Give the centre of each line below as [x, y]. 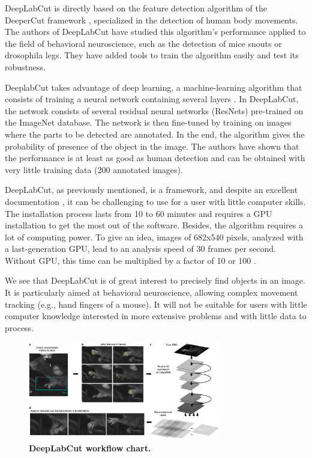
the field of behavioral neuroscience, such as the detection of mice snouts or [143, 43]
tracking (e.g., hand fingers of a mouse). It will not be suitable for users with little [156, 304]
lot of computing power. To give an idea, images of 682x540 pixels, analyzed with [154, 237]
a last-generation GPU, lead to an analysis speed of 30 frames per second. [140, 249]
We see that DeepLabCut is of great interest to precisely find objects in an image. [155, 280]
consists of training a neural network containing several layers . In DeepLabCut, [152, 99]
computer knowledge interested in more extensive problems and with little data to [156, 316]
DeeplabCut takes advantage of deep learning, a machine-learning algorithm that [154, 87]
